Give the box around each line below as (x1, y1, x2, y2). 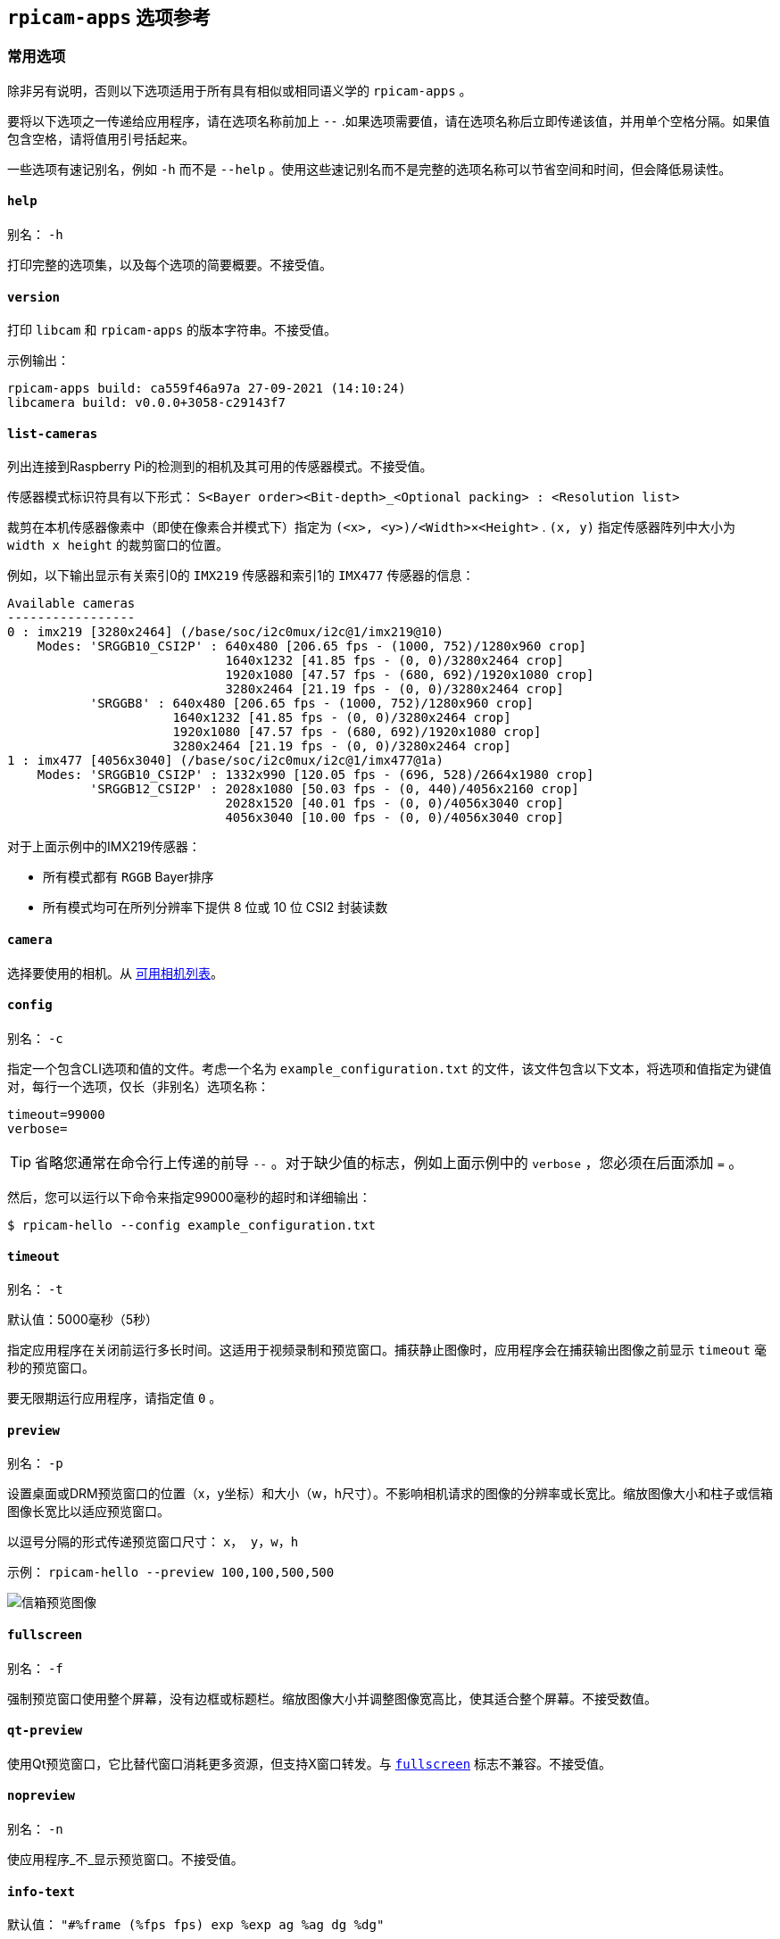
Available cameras (7, 596, 136, 611)
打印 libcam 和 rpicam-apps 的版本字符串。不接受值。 (7, 322, 337, 338)
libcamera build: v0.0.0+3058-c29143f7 (7, 395, 286, 410)
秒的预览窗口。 (7, 1360, 95, 1376)
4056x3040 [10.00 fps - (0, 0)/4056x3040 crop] (225, 810, 564, 825)
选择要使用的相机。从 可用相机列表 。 (7, 965, 223, 981)
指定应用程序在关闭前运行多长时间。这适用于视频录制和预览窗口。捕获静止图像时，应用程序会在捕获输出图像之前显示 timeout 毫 (7, 1342, 767, 1358)
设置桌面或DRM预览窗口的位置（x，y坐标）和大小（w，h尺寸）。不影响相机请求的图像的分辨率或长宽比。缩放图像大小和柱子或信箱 (7, 1486, 774, 1502)
